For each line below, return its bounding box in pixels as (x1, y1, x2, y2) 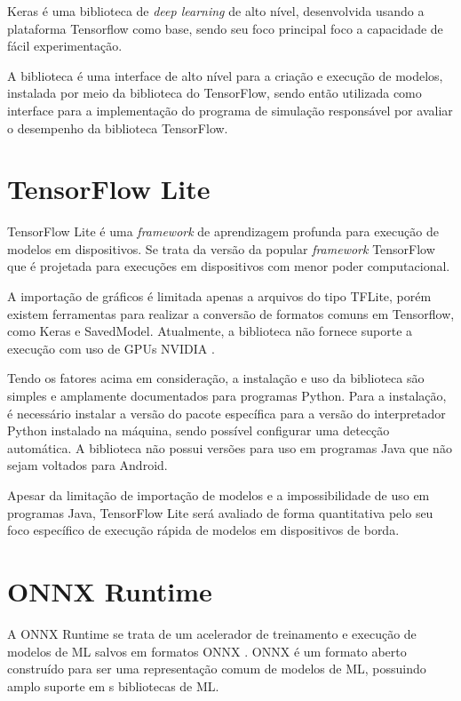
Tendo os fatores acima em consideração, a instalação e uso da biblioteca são (7, 369, 425, 387)
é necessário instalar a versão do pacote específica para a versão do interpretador (7, 403, 446, 422)
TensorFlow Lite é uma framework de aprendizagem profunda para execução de (7, 222, 439, 241)
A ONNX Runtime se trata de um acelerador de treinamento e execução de (7, 624, 417, 642)
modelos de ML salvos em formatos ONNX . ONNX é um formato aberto (7, 641, 407, 660)
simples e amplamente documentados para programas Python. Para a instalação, (7, 386, 447, 405)
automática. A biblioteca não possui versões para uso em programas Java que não (7, 438, 452, 457)
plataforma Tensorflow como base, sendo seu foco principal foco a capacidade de (7, 19, 443, 37)
